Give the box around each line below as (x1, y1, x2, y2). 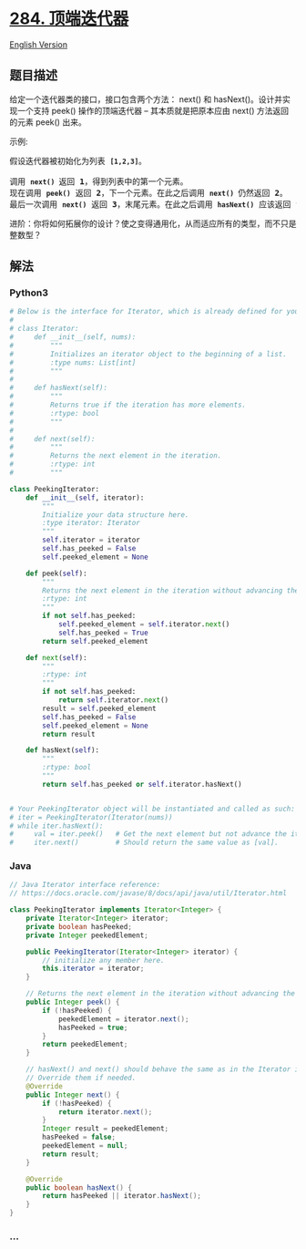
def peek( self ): (25, 569, 88, 578)
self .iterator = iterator (42, 535, 141, 545)
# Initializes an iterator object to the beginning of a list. (9, 349, 287, 358)
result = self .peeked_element (42, 704, 157, 713)
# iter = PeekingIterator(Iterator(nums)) (9, 812, 173, 821)
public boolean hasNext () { (25, 1182, 132, 1192)
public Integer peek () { (25, 997, 120, 1007)
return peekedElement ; (42, 1040, 128, 1049)
